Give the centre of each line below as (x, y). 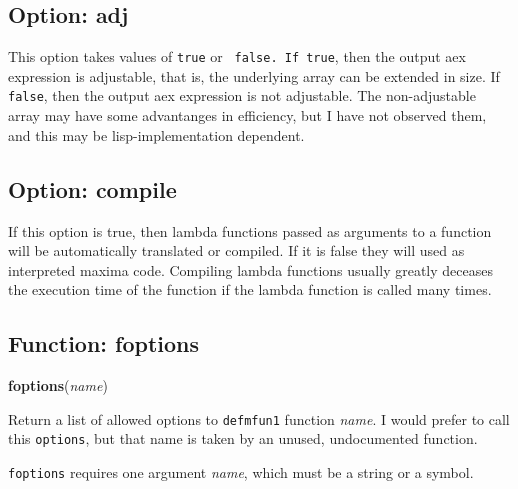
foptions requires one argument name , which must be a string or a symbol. (241, 471)
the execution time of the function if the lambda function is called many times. (250, 289)
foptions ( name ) (58, 385)
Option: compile (92, 188)
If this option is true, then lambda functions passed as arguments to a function (250, 230)
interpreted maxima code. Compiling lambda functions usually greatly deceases (250, 269)
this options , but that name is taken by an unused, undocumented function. (243, 438)
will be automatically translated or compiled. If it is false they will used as (236, 250)
